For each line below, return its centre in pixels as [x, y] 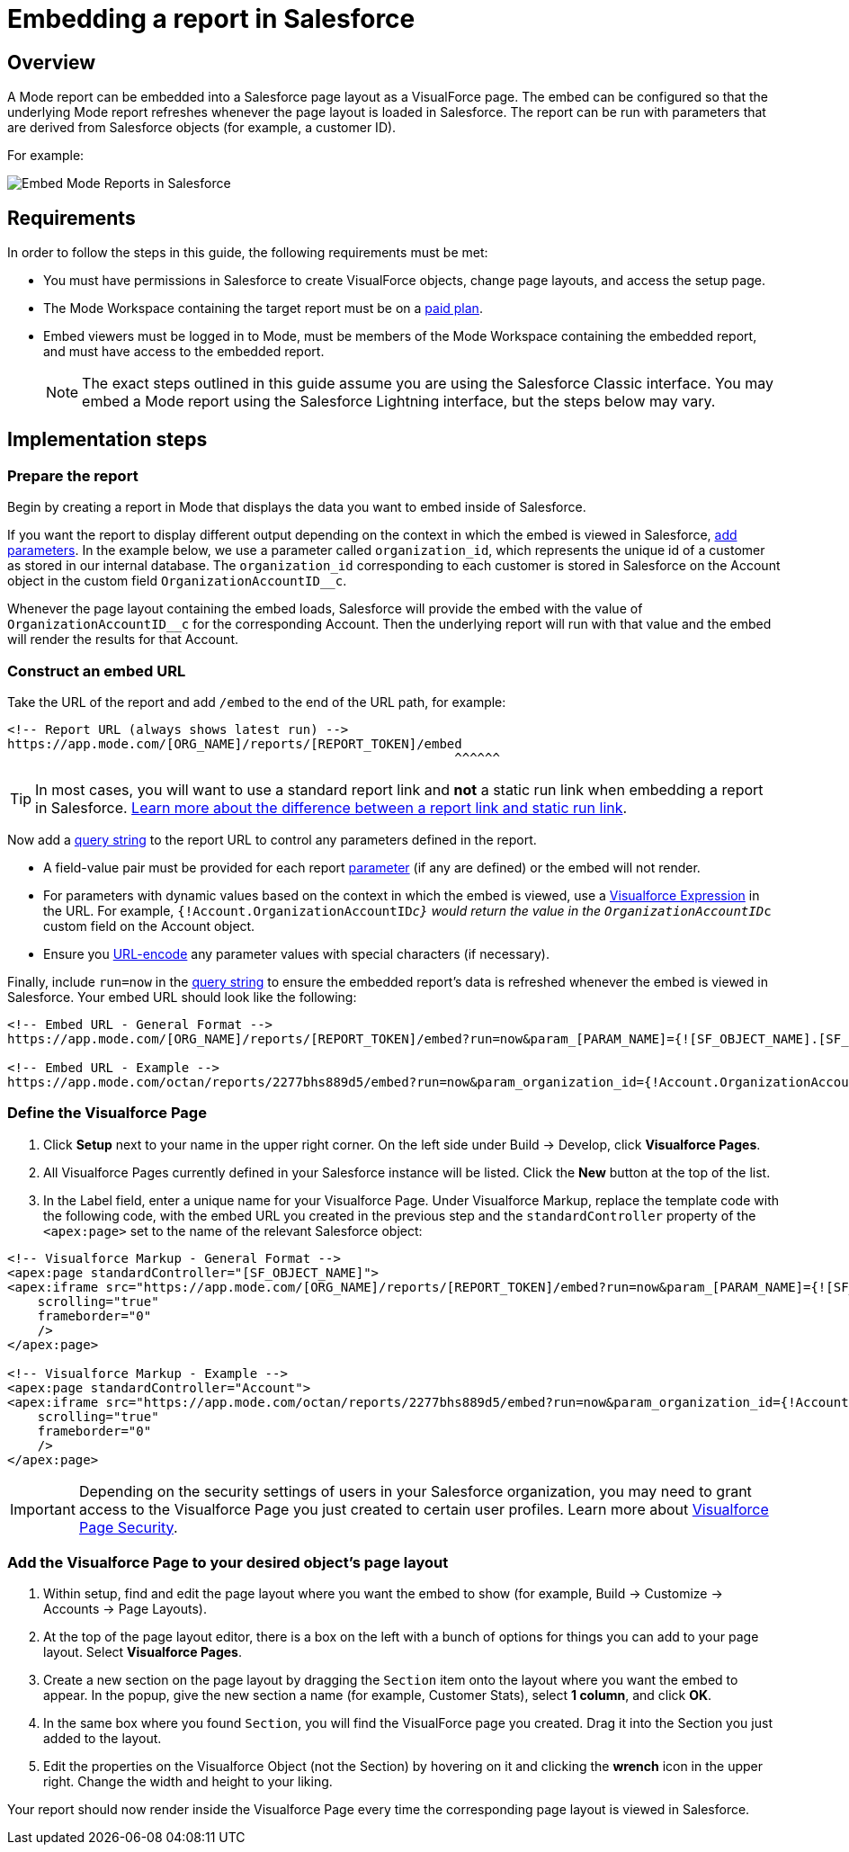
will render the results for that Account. [123, 640]
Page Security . [128, 1527]
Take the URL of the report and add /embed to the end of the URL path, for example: [257, 702]
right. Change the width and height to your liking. [188, 1782]
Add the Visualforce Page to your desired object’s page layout [228, 1563]
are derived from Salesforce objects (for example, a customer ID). [202, 128]
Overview [52, 62]
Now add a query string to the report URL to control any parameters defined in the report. [272, 839]
